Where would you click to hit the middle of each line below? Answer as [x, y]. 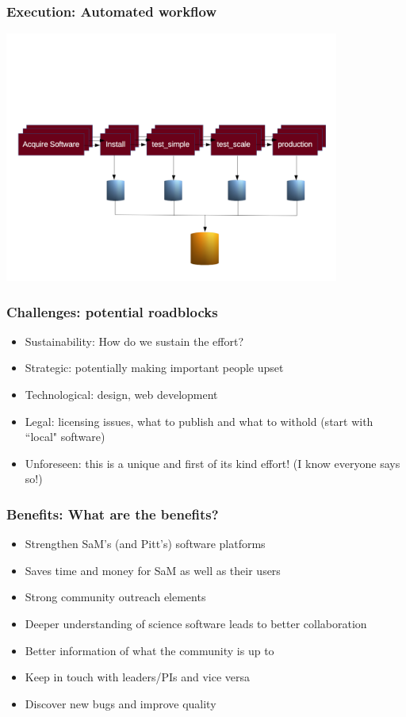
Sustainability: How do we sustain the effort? [134, 341]
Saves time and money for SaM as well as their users [153, 570]
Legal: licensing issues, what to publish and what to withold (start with [199, 421]
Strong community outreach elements [115, 597]
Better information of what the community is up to [149, 650]
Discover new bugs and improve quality [121, 703]
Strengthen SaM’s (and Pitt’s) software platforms [145, 544]
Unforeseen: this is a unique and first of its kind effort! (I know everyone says [213, 463]
